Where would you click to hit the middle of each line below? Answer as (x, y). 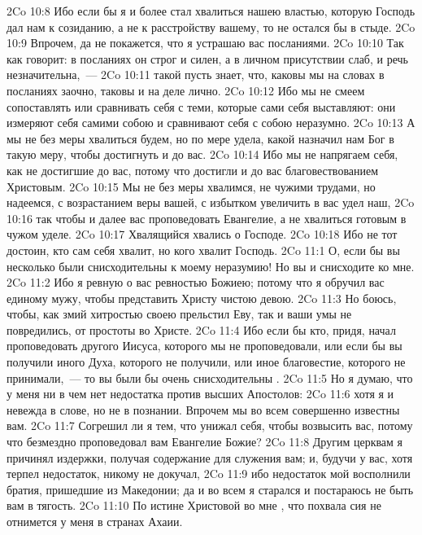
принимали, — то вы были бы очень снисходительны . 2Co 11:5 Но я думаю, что (210, 377)
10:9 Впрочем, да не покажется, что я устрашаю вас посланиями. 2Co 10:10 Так (205, 43)
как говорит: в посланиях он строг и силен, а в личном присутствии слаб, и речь (207, 58)
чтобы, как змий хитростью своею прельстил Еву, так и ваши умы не (179, 314)
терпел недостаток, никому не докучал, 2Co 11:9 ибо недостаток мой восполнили (209, 474)
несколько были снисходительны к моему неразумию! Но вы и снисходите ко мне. (211, 266)
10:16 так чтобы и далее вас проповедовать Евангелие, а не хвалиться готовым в (207, 218)
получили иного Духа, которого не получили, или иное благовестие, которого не (206, 362)
